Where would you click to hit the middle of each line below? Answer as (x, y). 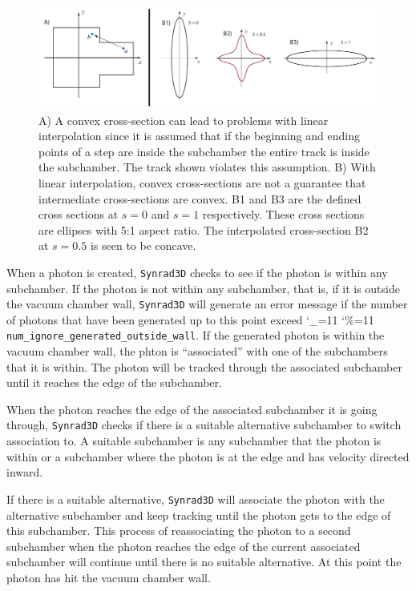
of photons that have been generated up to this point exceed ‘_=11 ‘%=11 (190, 319)
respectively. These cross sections (283, 214)
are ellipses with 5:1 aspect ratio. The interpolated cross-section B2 (204, 229)
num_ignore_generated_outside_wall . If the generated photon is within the (196, 335)
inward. (25, 472)
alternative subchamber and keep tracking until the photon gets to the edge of (199, 515)
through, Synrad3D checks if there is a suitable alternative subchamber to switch (204, 425)
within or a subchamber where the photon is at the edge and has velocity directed (208, 456)
